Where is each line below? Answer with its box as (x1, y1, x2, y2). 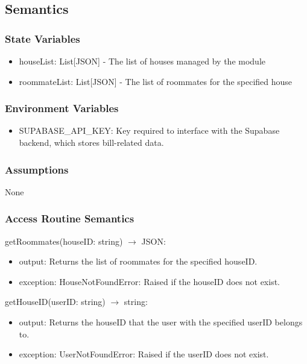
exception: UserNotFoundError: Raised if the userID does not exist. (19, 348, 269, 360)
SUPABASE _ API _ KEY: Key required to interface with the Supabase (19, 124, 280, 137)
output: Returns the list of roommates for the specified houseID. (19, 255, 258, 268)
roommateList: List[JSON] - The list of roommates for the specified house (19, 75, 293, 87)
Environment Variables (5, 101, 119, 116)
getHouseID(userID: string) (5, 295, 106, 308)
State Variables (5, 31, 80, 46)
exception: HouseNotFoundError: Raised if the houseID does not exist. (19, 275, 280, 287)
